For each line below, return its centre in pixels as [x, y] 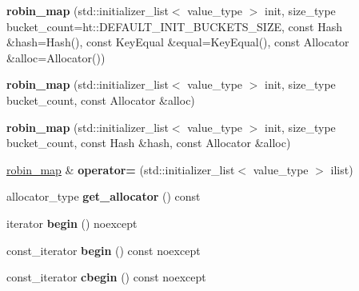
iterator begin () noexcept [72, 223]
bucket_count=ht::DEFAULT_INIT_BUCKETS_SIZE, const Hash [174, 26]
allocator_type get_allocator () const [104, 196]
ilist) [342, 169]
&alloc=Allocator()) [56, 57]
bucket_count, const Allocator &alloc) [101, 100]
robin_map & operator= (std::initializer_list [121, 169]
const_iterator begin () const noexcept [104, 250]
